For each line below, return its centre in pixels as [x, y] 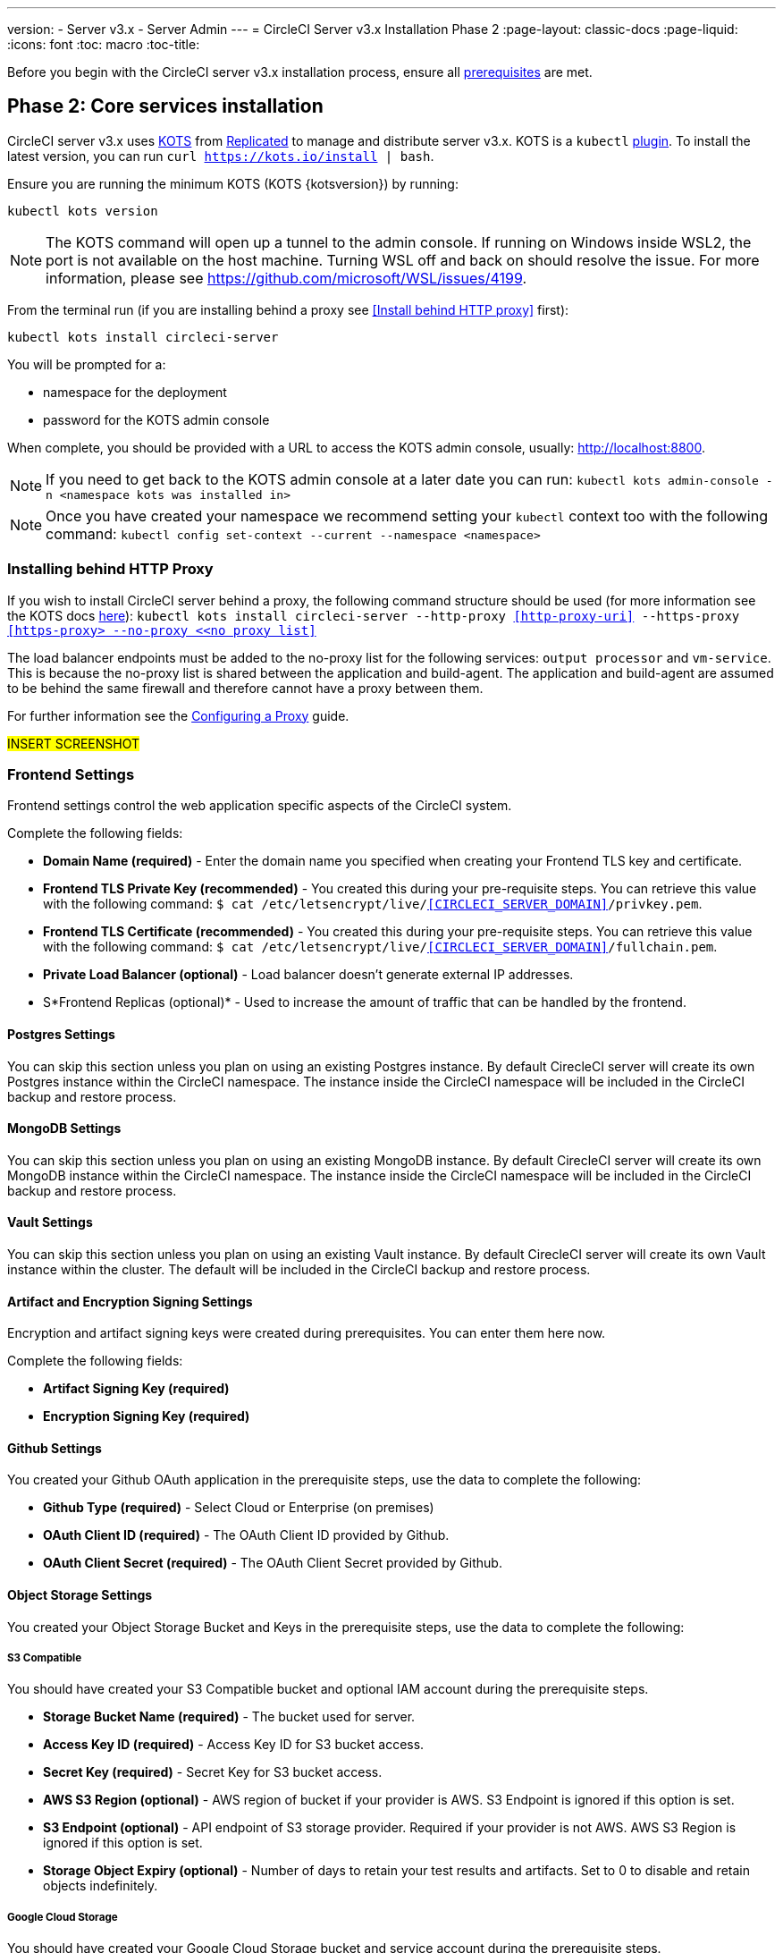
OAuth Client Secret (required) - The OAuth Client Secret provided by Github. [273, 1563]
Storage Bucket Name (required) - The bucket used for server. [229, 1717]
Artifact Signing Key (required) [136, 1389]
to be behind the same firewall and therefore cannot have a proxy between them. [245, 688]
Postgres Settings [61, 1034]
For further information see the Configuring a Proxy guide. [178, 715]
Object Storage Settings [80, 1595]
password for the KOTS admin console [156, 419]
